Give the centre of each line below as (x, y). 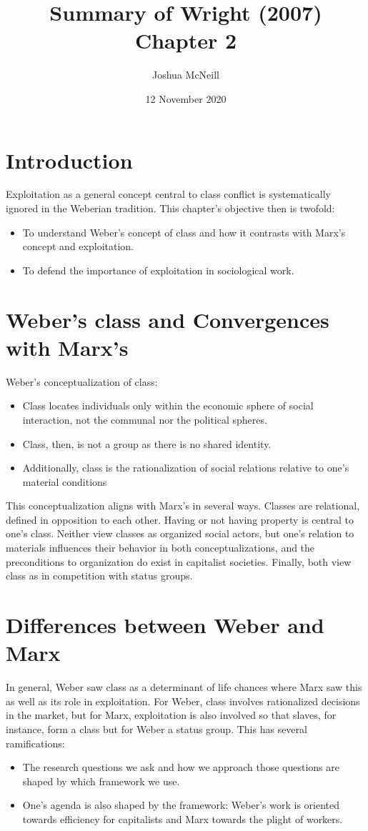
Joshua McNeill (186, 75)
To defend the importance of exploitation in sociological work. (158, 270)
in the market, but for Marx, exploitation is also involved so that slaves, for (171, 715)
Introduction (69, 160)
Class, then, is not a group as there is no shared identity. (147, 443)
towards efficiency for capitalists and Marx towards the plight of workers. (183, 818)
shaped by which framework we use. (101, 781)
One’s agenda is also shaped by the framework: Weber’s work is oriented (181, 805)
